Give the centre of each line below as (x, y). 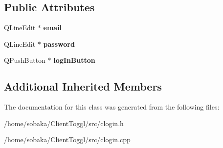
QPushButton (25, 60)
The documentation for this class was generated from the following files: (112, 107)
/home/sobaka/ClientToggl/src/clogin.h (64, 123)
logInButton (74, 60)
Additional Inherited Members (83, 86)
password (59, 44)
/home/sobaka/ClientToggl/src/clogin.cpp (67, 139)
